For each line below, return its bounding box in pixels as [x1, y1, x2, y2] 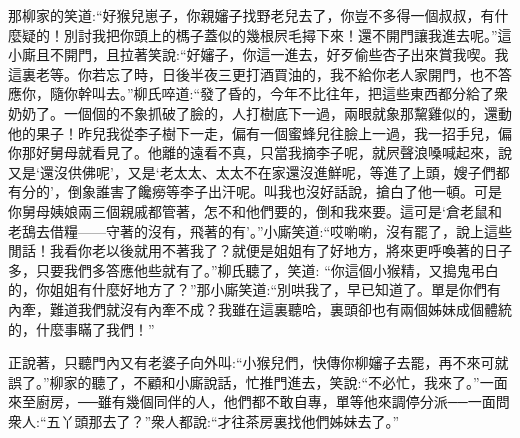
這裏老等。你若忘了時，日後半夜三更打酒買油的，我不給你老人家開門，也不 [8, 63, 498, 84]
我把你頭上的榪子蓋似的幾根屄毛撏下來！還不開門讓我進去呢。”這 [91, 24, 512, 45]
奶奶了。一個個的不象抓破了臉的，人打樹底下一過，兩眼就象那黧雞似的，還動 [8, 102, 512, 123]
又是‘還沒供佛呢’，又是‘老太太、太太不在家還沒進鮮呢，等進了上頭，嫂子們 [8, 161, 496, 182]
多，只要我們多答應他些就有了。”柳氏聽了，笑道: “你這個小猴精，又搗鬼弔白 [8, 259, 499, 280]
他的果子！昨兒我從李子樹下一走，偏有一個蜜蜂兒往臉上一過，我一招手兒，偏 [8, 122, 512, 143]
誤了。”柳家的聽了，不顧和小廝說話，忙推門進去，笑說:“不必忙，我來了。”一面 [8, 371, 508, 392]
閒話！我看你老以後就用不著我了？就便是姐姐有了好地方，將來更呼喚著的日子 [8, 240, 512, 261]
